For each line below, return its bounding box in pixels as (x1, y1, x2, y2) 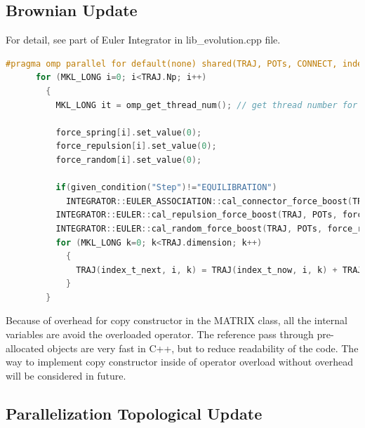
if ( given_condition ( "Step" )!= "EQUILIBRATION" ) (55, 182, 277, 193)
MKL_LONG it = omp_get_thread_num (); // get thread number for (55, 100, 358, 110)
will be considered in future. (6, 368, 126, 382)
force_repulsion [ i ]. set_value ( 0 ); (55, 141, 217, 152)
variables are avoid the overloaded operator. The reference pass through (6, 327, 314, 342)
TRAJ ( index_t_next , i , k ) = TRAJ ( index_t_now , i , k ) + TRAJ (76, 265, 363, 275)
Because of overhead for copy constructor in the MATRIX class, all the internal (6, 313, 347, 328)
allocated (6, 340, 44, 355)
